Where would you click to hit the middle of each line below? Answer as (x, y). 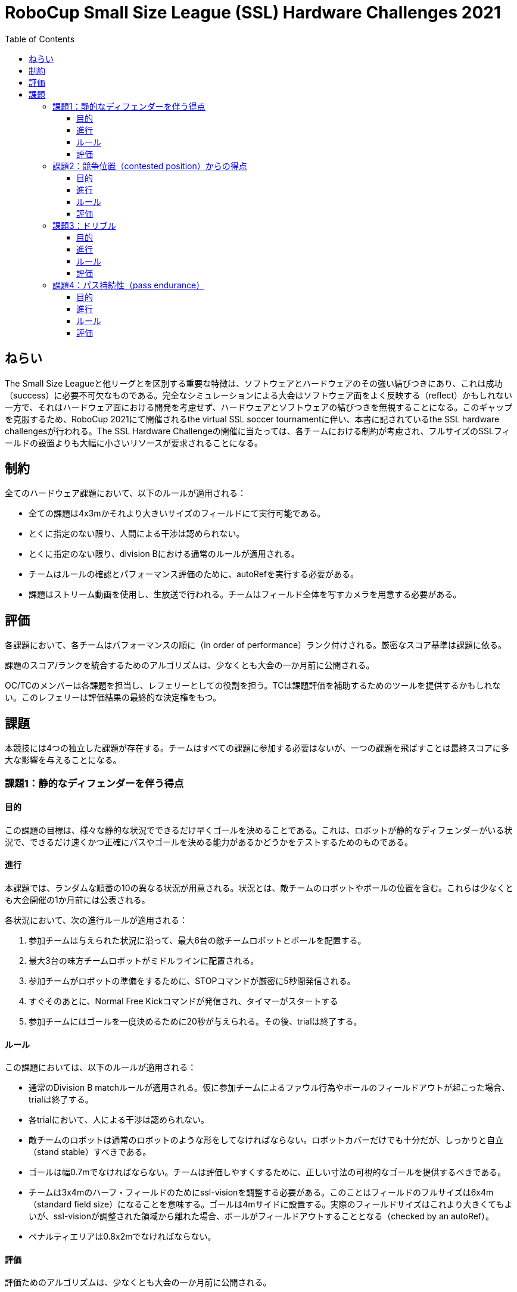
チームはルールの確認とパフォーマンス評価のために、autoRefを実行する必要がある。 (194, 574)
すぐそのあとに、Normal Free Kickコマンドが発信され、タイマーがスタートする (183, 1001)
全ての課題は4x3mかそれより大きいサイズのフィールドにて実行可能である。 (177, 513)
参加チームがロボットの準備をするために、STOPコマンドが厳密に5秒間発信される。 (192, 980)
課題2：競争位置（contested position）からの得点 (150, 166)
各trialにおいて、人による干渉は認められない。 (119, 1120)
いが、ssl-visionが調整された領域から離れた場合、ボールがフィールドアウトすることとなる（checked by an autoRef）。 (261, 1216)
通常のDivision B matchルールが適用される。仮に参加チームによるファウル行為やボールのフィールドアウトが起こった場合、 (269, 1088)
